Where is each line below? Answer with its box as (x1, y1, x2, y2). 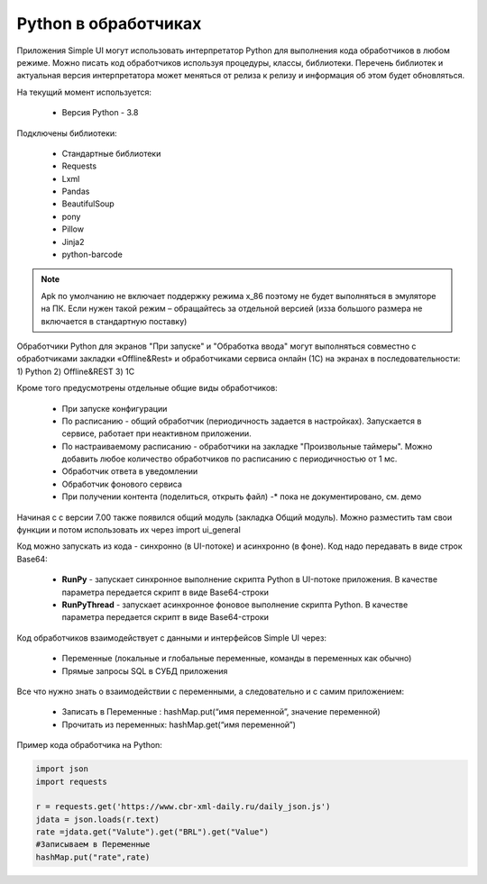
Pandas (61, 186, 90, 197)
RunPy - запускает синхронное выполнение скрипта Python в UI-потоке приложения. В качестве (61, 574, 437, 585)
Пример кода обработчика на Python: (16, 740, 162, 751)
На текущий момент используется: (16, 87, 152, 97)
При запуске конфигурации (61, 403, 168, 414)
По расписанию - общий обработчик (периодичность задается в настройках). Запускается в (61, 415, 422, 426)
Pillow (61, 223, 85, 234)
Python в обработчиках (16, 14, 202, 33)
